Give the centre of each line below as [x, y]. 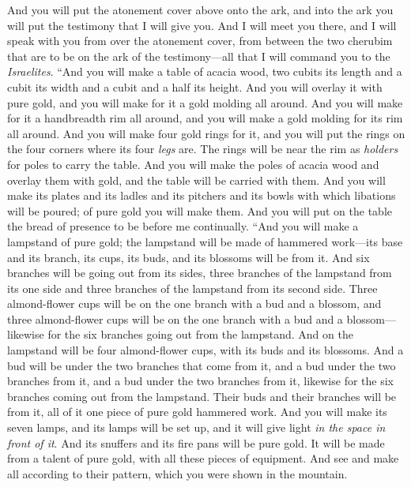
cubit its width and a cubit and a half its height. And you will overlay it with [195, 86]
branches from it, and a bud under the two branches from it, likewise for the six [200, 381]
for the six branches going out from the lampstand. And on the [200, 334]
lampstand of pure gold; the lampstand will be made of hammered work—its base [205, 241]
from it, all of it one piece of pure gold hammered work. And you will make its [197, 412]
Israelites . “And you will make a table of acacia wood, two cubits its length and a [205, 71]
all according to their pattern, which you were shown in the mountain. [177, 473]
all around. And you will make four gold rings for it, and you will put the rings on [206, 133]
